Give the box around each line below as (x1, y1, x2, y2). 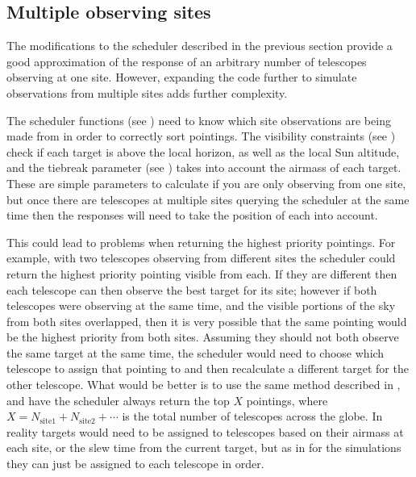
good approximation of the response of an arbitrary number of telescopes (6, 52, 367, 69)
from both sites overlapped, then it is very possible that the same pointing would (6, 312, 407, 329)
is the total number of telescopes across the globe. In (122, 408, 383, 425)
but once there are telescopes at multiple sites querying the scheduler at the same (6, 190, 410, 207)
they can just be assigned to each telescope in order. (6, 455, 264, 472)
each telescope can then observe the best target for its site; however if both (6, 281, 377, 298)
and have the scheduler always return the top (6, 391, 230, 408)
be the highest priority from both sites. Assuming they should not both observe (6, 328, 399, 345)
